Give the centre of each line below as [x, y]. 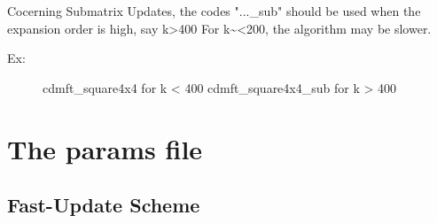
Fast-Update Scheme [104, 205]
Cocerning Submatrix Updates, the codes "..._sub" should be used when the [214, 11]
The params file [105, 148]
